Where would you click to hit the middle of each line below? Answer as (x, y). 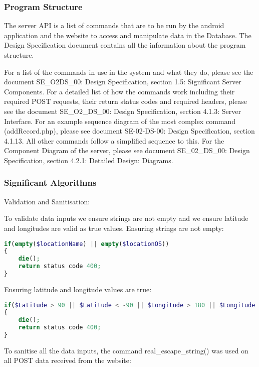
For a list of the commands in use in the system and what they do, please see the (129, 72)
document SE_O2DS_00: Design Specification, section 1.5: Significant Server (123, 82)
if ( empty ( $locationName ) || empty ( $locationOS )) (87, 244)
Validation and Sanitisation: (47, 201)
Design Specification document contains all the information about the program (125, 45)
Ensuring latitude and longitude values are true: (78, 289)
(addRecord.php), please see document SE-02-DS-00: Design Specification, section (129, 131)
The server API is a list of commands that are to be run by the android (114, 25)
